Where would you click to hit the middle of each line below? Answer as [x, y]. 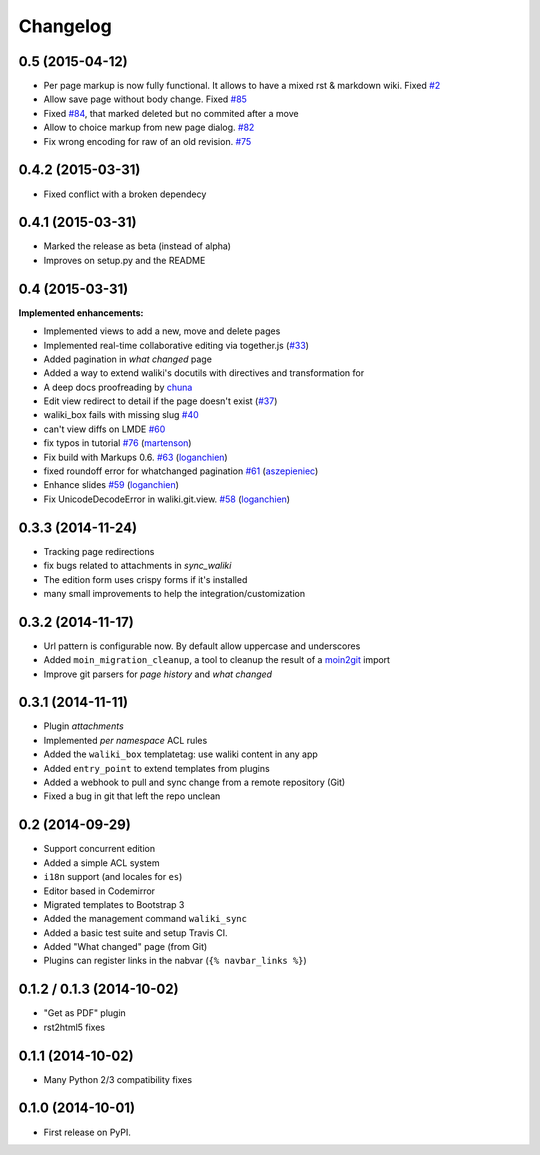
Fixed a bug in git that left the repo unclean [132, 796]
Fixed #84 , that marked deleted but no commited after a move [171, 113]
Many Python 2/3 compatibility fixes [118, 1079]
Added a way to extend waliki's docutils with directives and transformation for [204, 373]
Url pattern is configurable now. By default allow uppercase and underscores [202, 646]
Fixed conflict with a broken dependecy [125, 194]
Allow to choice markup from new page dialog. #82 [149, 127]
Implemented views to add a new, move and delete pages [162, 331]
